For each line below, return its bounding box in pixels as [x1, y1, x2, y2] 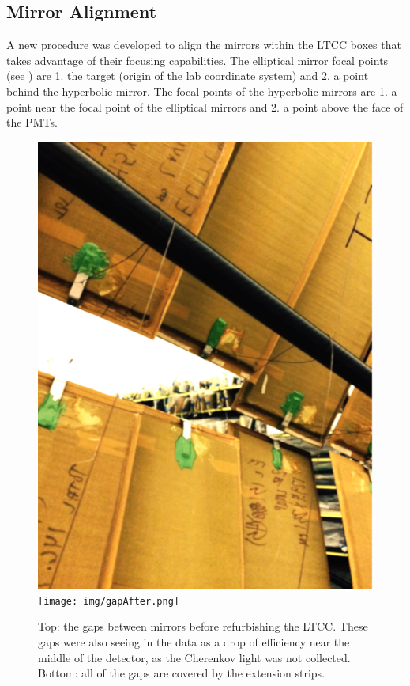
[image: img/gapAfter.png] [38, 595, 179, 607]
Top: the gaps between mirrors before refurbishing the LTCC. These [38, 618, 368, 635]
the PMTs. [6, 114, 58, 131]
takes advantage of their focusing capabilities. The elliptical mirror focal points [6, 51, 389, 68]
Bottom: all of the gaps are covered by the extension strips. [38, 665, 325, 681]
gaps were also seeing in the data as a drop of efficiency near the [38, 633, 350, 650]
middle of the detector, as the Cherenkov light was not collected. [38, 649, 351, 665]
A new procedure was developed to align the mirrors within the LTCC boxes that [6, 36, 401, 53]
